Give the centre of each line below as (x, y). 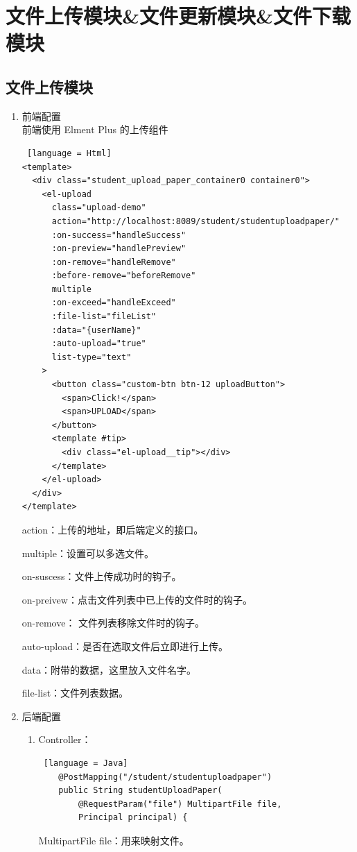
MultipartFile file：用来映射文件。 (114, 840)
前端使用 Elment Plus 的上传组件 (95, 129)
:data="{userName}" (96, 330)
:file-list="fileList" (104, 317)
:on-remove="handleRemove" (114, 262)
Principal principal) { (133, 818)
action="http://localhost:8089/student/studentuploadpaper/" (195, 221)
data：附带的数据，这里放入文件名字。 (109, 669)
